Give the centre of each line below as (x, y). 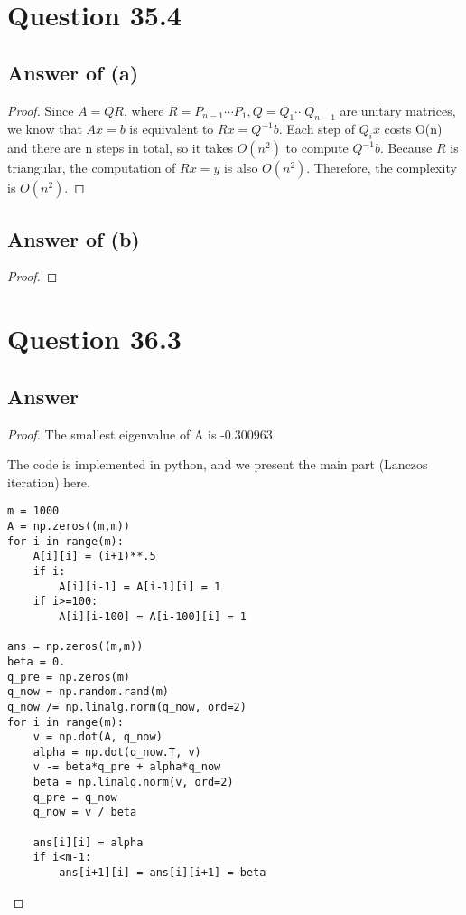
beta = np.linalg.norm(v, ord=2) (133, 783)
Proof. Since (41, 110)
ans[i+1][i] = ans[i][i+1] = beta (163, 873)
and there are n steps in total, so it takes (121, 148)
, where (144, 110)
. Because (406, 148)
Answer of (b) (74, 238)
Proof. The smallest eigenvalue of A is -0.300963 (140, 434)
